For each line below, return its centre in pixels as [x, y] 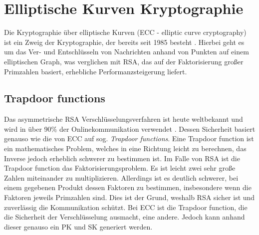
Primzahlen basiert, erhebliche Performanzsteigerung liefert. [96, 71]
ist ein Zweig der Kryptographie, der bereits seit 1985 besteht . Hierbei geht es [124, 42]
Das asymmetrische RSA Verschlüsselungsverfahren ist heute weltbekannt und [124, 119]
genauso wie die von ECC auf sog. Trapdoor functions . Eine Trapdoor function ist [129, 138]
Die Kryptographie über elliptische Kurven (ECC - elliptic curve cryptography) [125, 32]
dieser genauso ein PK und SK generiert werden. [78, 226]
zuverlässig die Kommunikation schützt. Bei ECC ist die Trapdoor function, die [126, 207]
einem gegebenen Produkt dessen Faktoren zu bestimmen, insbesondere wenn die [128, 187]
